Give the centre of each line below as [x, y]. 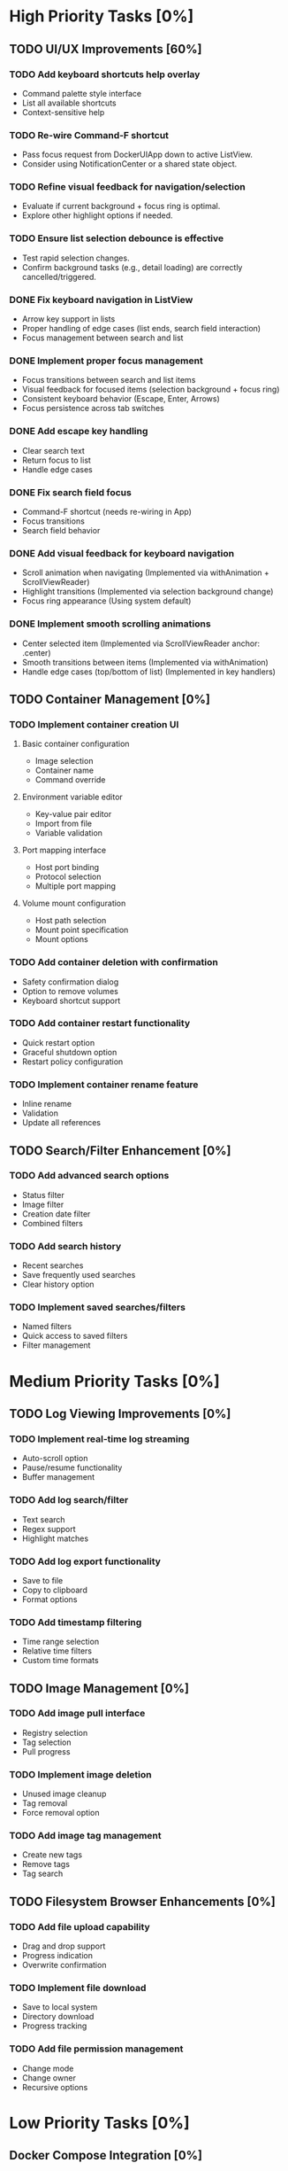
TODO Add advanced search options [89, 1176]
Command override [70, 780]
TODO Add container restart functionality [100, 1023]
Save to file [42, 1580]
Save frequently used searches [79, 1275]
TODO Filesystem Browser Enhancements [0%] [142, 1901]
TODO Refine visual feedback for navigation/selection [127, 187]
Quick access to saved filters [75, 1336]
